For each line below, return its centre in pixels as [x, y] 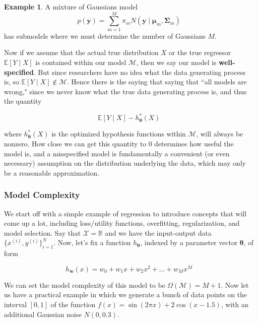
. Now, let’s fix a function [92, 242]
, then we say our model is [176, 62]
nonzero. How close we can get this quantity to [75, 143]
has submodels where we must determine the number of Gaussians [105, 35]
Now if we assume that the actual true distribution [81, 52]
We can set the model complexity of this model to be [85, 285]
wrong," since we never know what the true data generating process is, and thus [126, 91]
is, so [12, 82]
